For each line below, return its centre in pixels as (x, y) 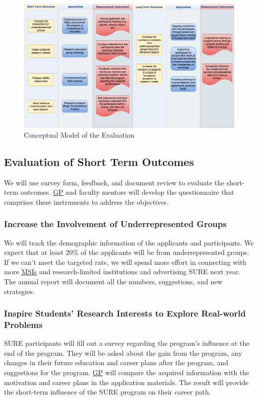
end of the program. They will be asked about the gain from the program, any (123, 353)
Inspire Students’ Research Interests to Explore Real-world (125, 313)
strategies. (19, 291)
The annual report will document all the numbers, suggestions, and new (113, 281)
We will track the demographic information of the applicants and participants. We (129, 242)
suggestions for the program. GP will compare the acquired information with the (127, 372)
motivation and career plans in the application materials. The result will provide (126, 382)
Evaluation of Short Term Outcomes (99, 161)
